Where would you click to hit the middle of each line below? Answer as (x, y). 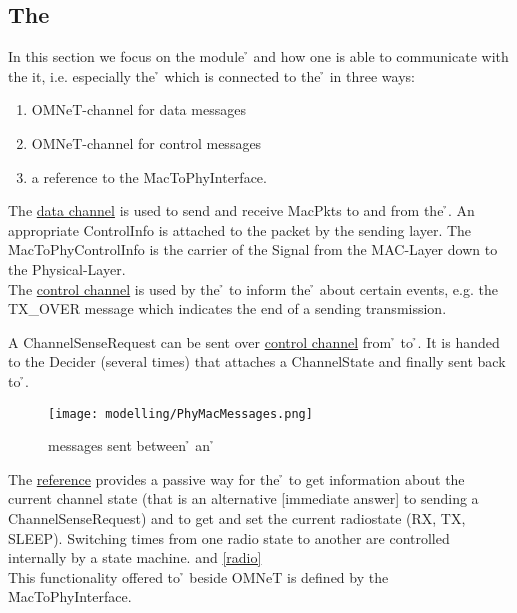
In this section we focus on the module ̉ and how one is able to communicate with (258, 56)
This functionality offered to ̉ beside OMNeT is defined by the (198, 576)
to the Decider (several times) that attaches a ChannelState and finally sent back (257, 361)
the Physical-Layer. (67, 268)
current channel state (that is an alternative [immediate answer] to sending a (243, 498)
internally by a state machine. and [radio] (135, 557)
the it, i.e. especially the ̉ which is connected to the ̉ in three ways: (211, 75)
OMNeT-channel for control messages (146, 142)
